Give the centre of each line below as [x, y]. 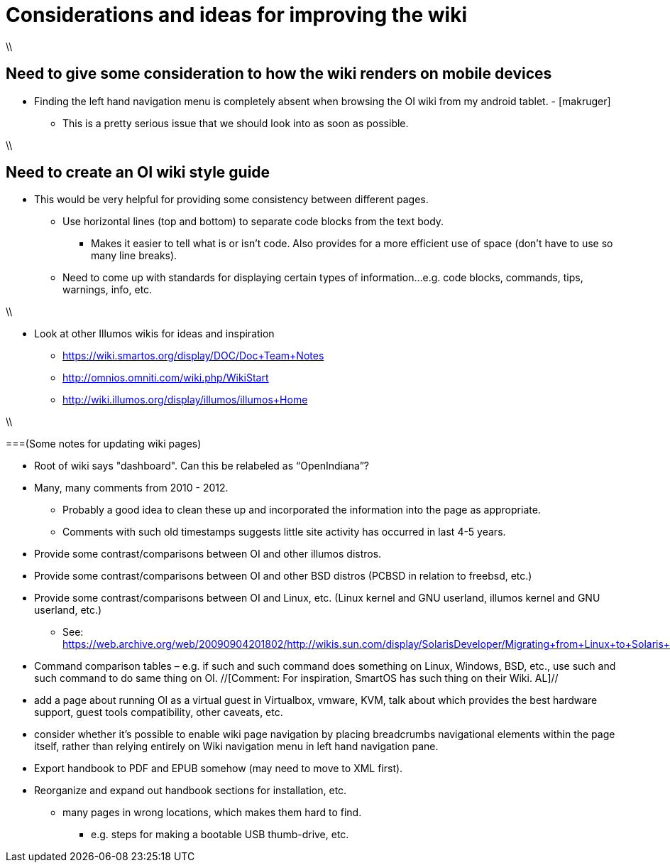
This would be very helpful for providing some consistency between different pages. [231, 200]
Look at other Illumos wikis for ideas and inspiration [154, 334]
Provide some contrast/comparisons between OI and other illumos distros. [208, 554]
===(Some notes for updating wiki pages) [104, 444]
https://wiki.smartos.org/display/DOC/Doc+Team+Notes [193, 356]
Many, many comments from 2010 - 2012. [131, 488]
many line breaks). [134, 256]
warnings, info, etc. [108, 290]
